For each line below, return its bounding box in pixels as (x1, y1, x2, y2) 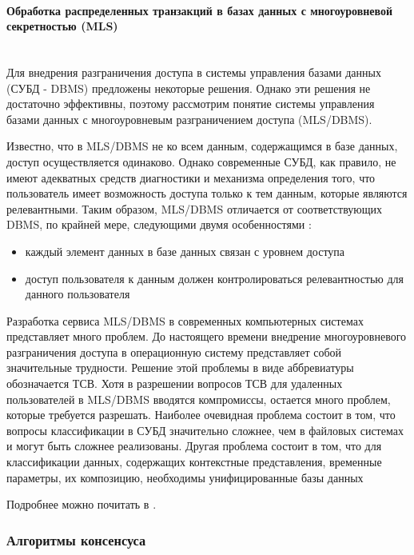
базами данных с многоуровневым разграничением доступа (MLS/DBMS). (6, 110, 372, 127)
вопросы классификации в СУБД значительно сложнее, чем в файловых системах (6, 421, 404, 438)
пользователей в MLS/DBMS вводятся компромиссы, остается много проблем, (6, 390, 391, 407)
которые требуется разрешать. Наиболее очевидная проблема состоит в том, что (6, 406, 396, 423)
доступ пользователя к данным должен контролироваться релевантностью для (25, 270, 404, 286)
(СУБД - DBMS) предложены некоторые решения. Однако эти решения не (6, 79, 371, 96)
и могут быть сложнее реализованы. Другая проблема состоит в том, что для (6, 437, 382, 454)
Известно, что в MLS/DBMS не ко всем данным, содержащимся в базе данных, (6, 138, 398, 154)
